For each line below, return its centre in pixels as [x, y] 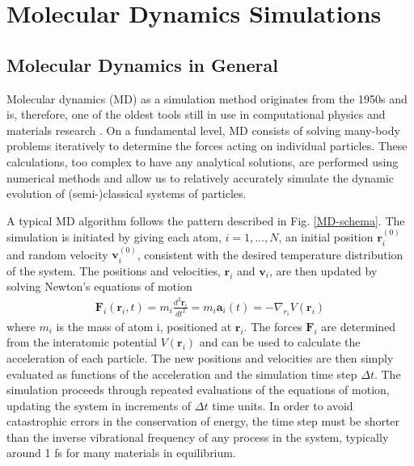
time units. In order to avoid [283, 405]
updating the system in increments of [99, 405]
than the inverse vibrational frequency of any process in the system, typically [198, 437]
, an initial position [326, 237]
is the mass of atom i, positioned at [144, 326]
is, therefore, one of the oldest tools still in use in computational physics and [196, 114]
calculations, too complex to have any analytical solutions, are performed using [203, 161]
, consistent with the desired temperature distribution [270, 254]
